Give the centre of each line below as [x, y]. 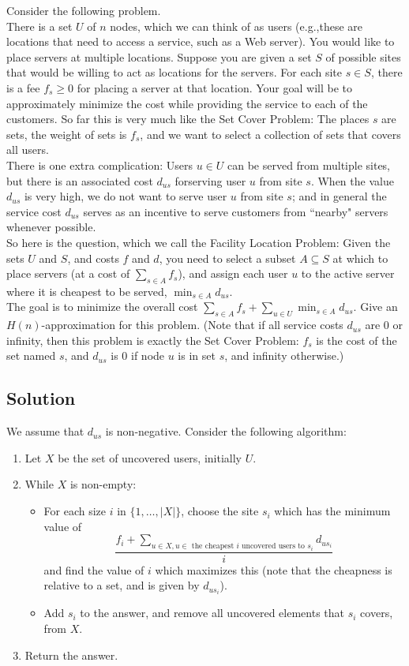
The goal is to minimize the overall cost [102, 307]
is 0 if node [138, 355]
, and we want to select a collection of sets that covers [270, 134]
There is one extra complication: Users [99, 165]
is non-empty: [103, 484]
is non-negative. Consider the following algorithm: [226, 431]
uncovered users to [273, 546]
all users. [28, 150]
